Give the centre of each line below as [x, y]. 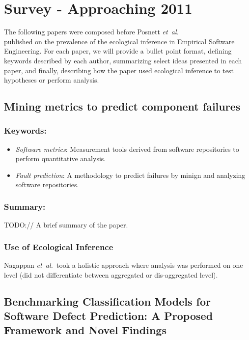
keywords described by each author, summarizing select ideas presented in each [123, 60]
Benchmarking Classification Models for [107, 301]
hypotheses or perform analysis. [52, 80]
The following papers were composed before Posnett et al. [91, 32]
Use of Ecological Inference [59, 246]
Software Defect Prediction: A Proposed [109, 316]
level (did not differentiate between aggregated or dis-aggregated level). [111, 274]
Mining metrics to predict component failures [122, 106]
